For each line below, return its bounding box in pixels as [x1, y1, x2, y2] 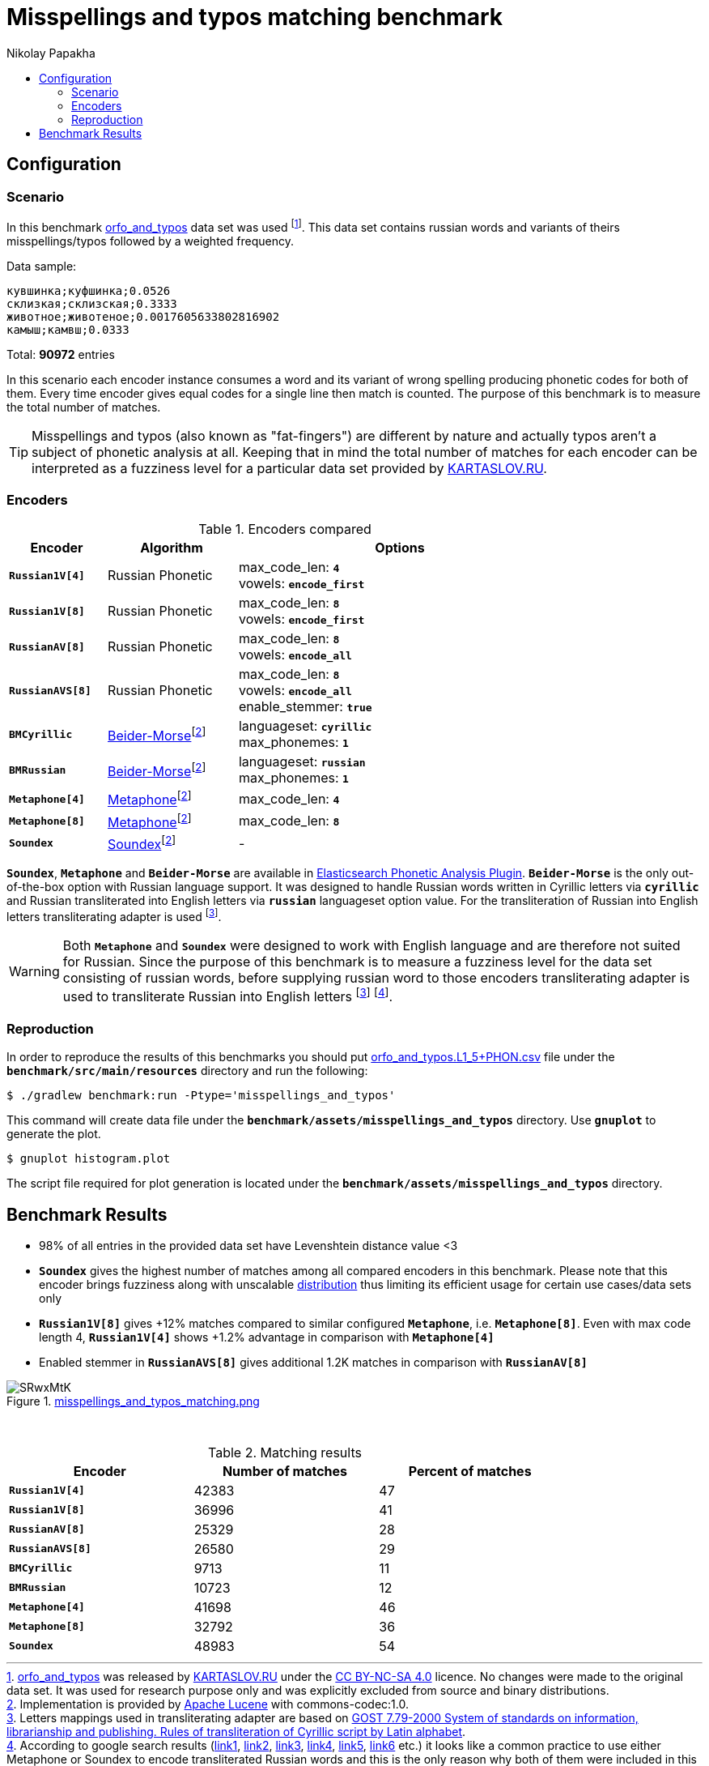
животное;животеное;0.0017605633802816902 [6, 309, 280, 323]
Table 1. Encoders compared [198, 521, 371, 538]
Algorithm [140, 540, 203, 557]
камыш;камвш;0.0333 [6, 322, 129, 336]
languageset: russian [238, 753, 366, 770]
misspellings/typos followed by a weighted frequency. [6, 233, 294, 248]
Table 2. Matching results [208, 1444, 362, 1461]
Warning [9, 962, 60, 979]
